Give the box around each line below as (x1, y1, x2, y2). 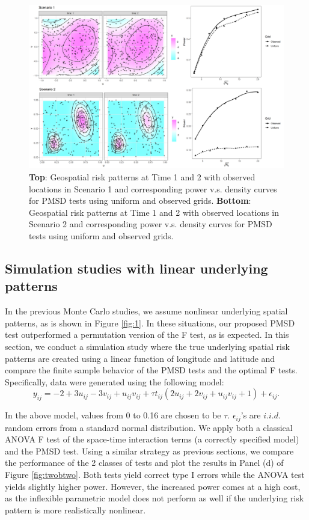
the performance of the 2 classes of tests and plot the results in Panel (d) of (5, 456, 284, 469)
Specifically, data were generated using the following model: (5, 375, 224, 388)
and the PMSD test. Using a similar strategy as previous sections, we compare (5, 444, 294, 457)
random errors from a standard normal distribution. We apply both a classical (5, 421, 293, 433)
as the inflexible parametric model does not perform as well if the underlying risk (5, 492, 304, 504)
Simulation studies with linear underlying (5, 259, 268, 277)
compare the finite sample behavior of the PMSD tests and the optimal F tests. (5, 364, 298, 376)
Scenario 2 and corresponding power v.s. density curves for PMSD (29, 218, 272, 230)
